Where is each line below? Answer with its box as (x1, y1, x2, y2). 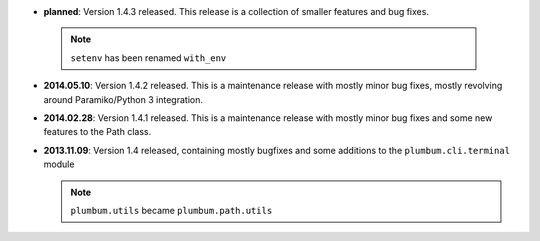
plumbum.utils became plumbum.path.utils (70, 204, 273, 216)
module (43, 158, 75, 170)
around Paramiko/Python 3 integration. (43, 93, 204, 105)
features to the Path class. (43, 126, 152, 138)
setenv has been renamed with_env (70, 51, 227, 64)
